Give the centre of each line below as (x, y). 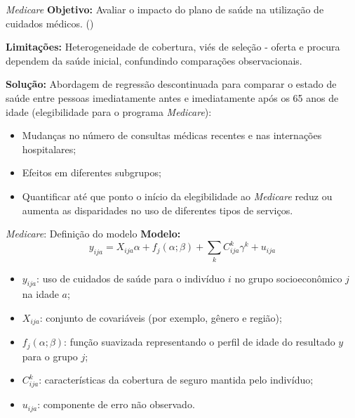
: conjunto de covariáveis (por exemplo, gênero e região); (161, 317)
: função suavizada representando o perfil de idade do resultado (200, 342)
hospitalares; (49, 149)
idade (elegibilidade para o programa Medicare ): (109, 111)
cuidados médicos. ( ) (50, 23)
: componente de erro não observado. (116, 404)
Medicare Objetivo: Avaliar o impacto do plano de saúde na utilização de (165, 9)
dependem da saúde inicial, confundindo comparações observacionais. (154, 60)
